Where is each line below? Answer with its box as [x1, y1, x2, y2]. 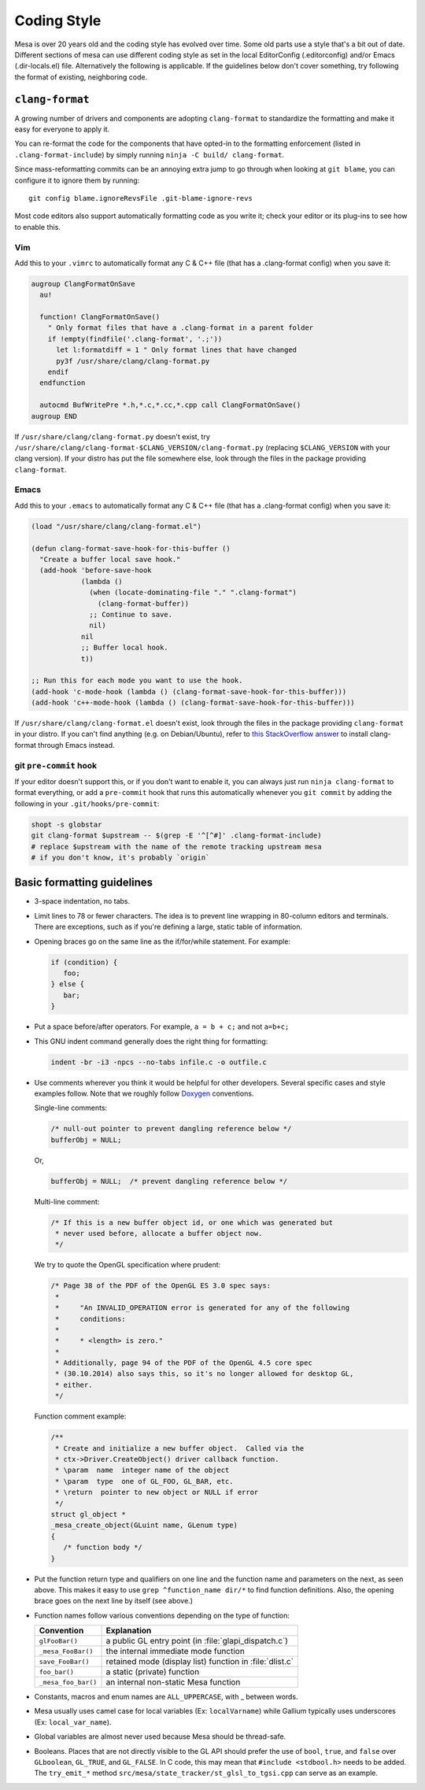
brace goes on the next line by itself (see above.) [34, 1596, 193, 1606]
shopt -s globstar [31, 819, 102, 829]
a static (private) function [105, 1666, 200, 1677]
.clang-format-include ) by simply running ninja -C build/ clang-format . [14, 150, 285, 159]
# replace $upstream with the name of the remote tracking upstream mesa [31, 842, 322, 851]
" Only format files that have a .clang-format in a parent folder [47, 324, 314, 332]
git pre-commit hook [14, 760, 98, 771]
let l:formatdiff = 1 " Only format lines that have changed [56, 346, 297, 354]
